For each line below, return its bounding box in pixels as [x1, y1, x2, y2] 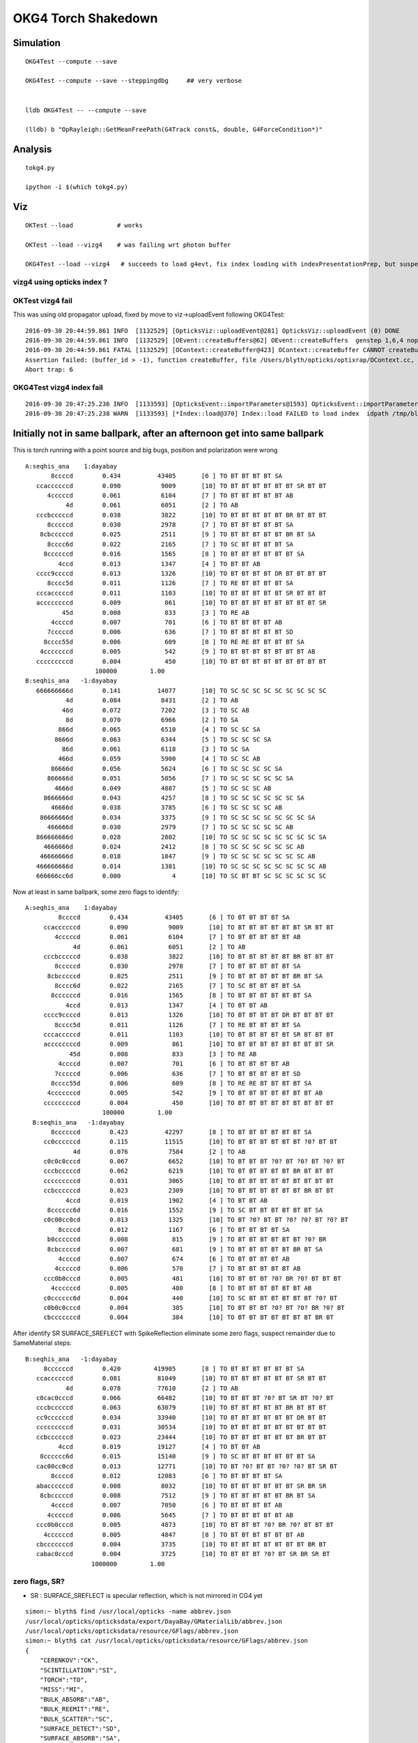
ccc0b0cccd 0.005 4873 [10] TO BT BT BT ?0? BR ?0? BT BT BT [36, 1521, 334, 1529]
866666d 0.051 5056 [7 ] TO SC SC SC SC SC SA [47, 775, 294, 782]
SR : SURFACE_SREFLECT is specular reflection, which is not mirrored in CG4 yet [30, 1591, 263, 1599]
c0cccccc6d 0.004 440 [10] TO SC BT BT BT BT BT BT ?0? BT [43, 1294, 338, 1302]
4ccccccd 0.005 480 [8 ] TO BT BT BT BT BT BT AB [51, 1284, 312, 1293]
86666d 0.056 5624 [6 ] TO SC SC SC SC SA [51, 764, 283, 772]
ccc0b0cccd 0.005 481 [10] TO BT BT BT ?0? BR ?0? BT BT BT [43, 1274, 341, 1282]
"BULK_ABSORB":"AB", [39, 1695, 110, 1703]
